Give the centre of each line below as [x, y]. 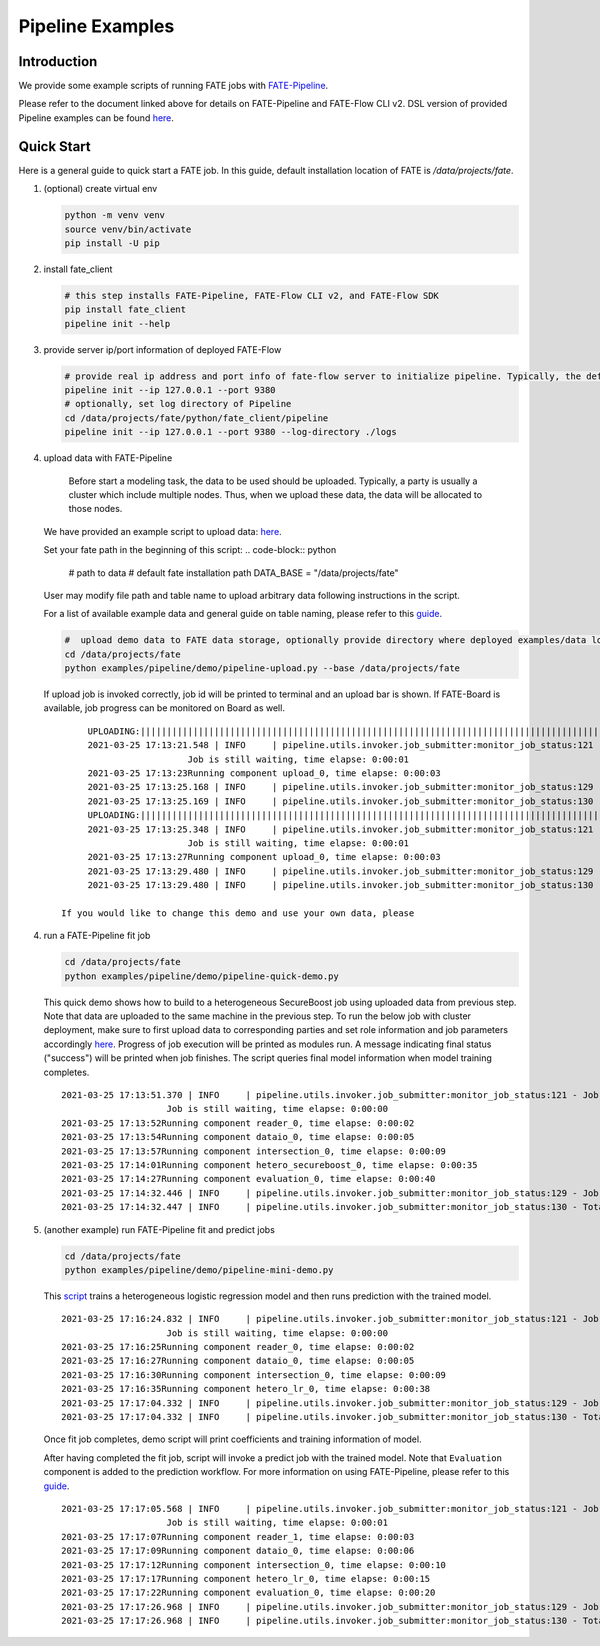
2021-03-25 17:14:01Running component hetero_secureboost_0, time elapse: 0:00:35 [269, 1164]
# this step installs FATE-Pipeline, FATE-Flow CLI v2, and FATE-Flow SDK [252, 295]
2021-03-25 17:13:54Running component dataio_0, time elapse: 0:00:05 [238, 1137]
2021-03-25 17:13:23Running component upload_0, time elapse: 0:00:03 [264, 773]
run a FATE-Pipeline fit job [97, 936]
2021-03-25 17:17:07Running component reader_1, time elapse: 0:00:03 [238, 1536]
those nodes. [95, 509]
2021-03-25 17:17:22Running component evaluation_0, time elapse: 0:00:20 [248, 1593]
